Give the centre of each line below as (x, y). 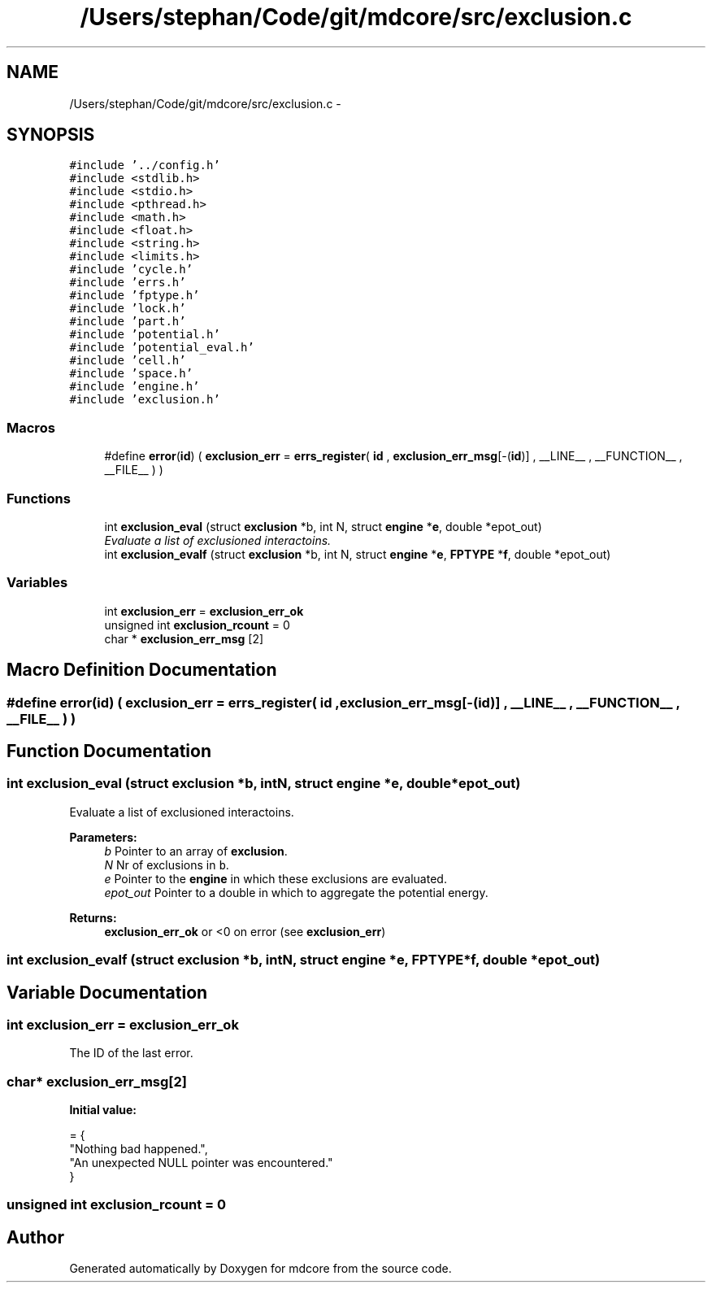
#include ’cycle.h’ (131, 270)
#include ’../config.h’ (145, 165)
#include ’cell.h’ (128, 361)
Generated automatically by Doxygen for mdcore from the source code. (260, 1269)
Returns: (93, 917)
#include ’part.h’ (128, 322)
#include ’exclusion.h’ (145, 400)
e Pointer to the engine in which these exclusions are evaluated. (276, 878)
